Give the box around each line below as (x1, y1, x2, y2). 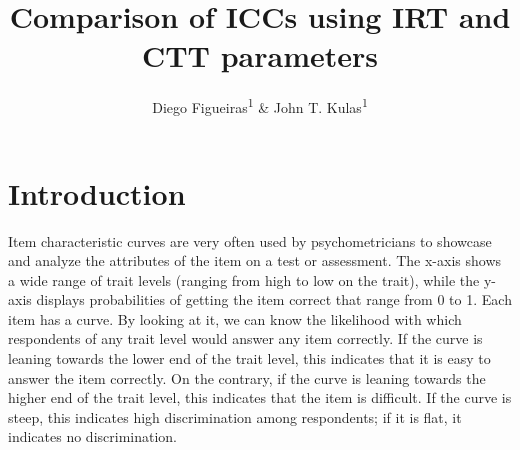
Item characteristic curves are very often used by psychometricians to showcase (8, 230, 492, 251)
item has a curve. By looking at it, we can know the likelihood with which (8, 308, 462, 329)
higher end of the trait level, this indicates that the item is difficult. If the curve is (8, 387, 512, 408)
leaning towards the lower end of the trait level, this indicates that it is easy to (8, 348, 491, 369)
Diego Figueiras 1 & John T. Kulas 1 (152, 94, 368, 117)
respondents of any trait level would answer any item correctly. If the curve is (8, 328, 483, 349)
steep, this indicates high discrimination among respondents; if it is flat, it (8, 406, 462, 427)
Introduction (8, 172, 186, 213)
